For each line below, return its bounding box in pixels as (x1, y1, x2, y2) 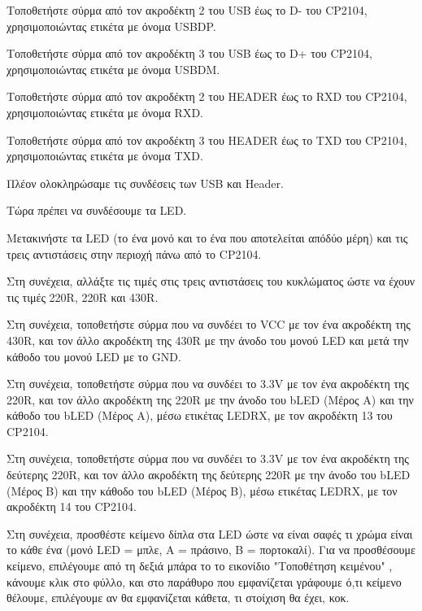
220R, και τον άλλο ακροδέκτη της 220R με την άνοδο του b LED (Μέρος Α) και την (7, 391, 414, 408)
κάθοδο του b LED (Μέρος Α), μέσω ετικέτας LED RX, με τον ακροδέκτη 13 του (7, 407, 393, 424)
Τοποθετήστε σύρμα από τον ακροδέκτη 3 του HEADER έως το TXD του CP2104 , (7, 131, 407, 148)
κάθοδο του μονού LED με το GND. (7, 347, 181, 364)
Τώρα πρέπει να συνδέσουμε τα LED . (7, 202, 187, 219)
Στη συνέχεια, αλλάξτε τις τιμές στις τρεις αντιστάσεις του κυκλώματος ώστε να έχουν (7, 273, 415, 290)
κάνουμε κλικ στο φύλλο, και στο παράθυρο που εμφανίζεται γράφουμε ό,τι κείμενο (7, 573, 402, 590)
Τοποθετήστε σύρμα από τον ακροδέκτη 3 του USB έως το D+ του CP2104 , (7, 45, 372, 62)
